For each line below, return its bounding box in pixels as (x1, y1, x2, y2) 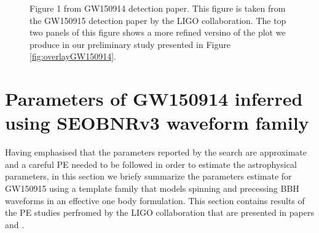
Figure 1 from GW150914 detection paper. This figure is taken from (30, 2, 286, 14)
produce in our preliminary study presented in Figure (30, 38, 230, 50)
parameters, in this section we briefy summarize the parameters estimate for (5, 170, 292, 183)
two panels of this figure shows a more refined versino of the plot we (30, 26, 286, 39)
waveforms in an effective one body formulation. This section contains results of (5, 194, 305, 207)
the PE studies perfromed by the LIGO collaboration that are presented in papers (5, 206, 314, 219)
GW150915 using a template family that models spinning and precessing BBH (5, 182, 299, 195)
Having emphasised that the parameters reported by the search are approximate (5, 146, 307, 159)
